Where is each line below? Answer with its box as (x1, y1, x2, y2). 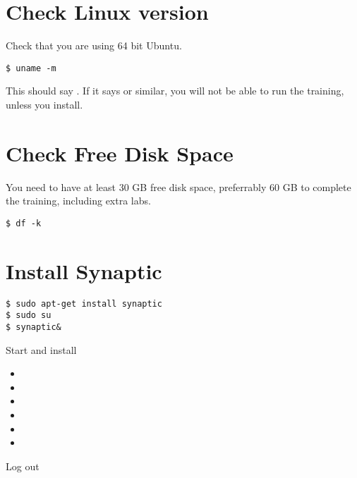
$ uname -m (6, 63, 56, 73)
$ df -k (6, 218, 42, 228)
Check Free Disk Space (6, 138, 234, 167)
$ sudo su (6, 310, 52, 321)
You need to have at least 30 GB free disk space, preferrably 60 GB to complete (6, 179, 351, 194)
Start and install (6, 342, 77, 357)
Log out (6, 458, 40, 473)
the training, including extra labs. (6, 193, 151, 208)
